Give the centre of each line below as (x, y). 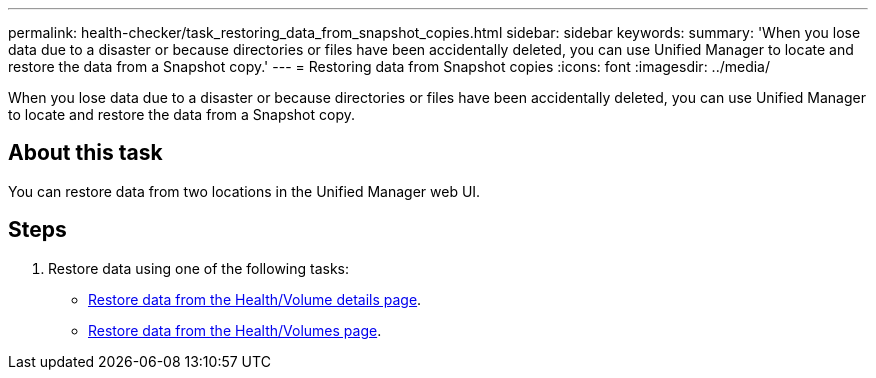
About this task (85, 153)
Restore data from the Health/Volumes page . (235, 330)
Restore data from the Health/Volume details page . (255, 299)
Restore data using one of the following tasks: (199, 268)
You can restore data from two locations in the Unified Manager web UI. (244, 191)
